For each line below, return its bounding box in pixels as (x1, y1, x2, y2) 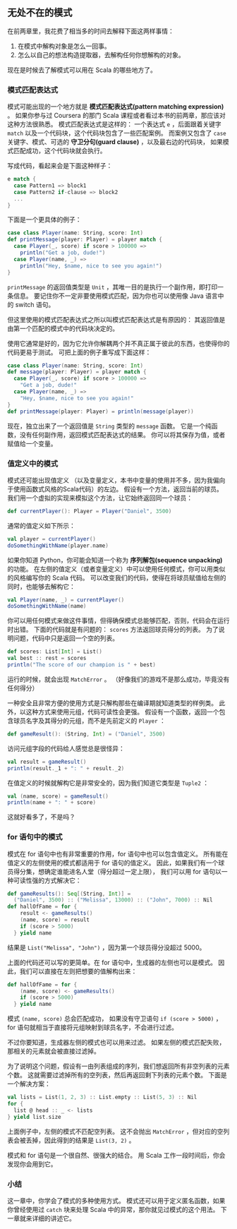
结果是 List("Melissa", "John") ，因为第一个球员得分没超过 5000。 (7, 943, 206, 952)
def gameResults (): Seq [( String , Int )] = (7, 890, 131, 897)
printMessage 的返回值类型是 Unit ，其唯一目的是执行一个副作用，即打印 (7, 282, 218, 291)
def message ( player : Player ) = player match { (7, 368, 147, 376)
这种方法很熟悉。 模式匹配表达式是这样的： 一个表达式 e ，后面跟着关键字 (7, 120, 221, 128)
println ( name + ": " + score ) (7, 799, 97, 806)
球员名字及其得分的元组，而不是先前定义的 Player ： (13, 716, 166, 725)
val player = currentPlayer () (7, 535, 97, 542)
